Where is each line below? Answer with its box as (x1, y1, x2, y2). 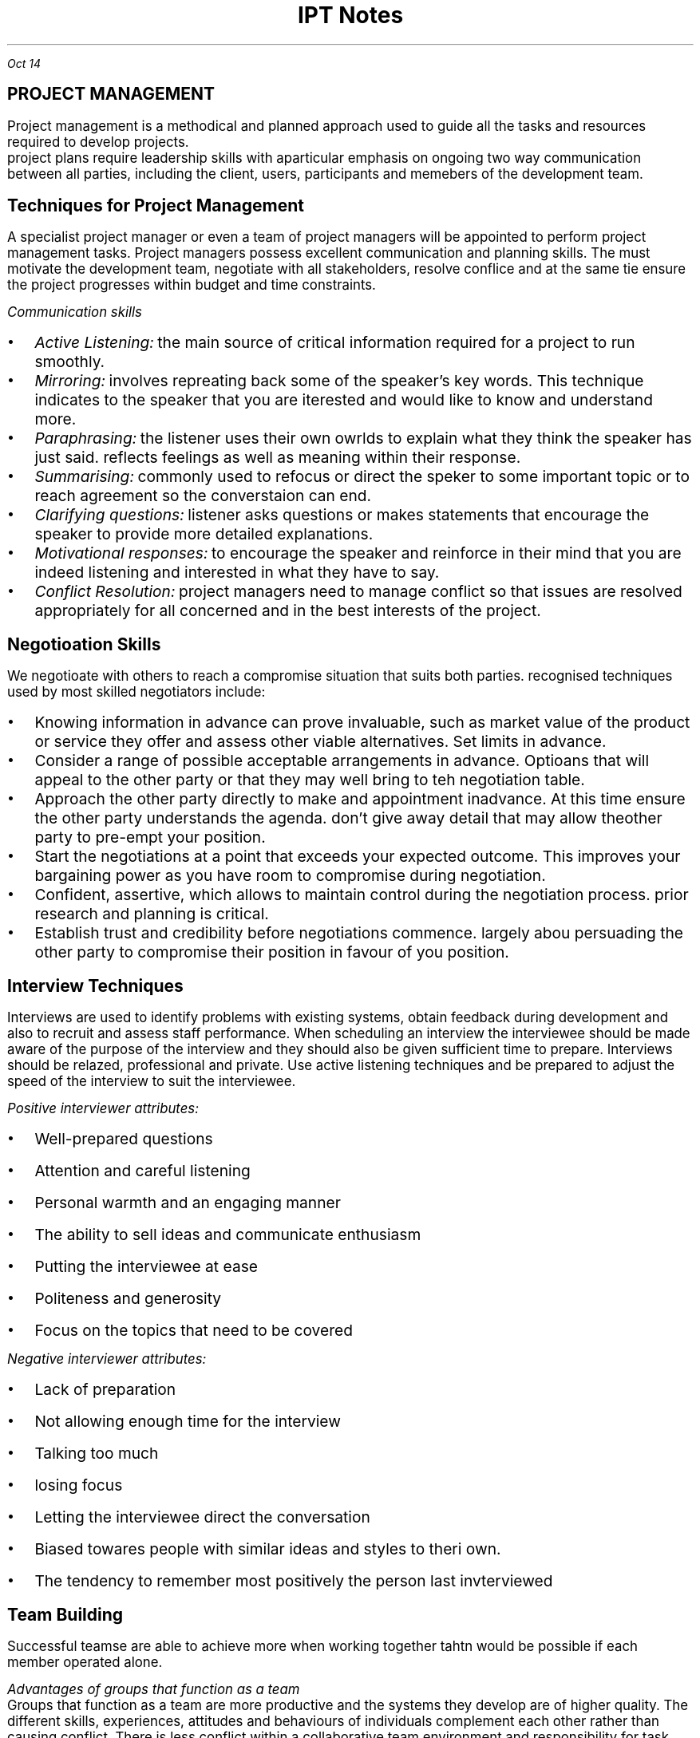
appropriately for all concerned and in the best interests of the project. (34, 601, 541, 621)
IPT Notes (297, 2, 404, 29)
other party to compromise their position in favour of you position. (34, 942, 509, 962)
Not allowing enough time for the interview (34, 1412, 341, 1432)
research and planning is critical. (34, 904, 269, 924)
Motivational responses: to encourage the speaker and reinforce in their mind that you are (34, 543, 682, 563)
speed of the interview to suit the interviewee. (7, 1073, 296, 1090)
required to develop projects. (7, 133, 189, 150)
